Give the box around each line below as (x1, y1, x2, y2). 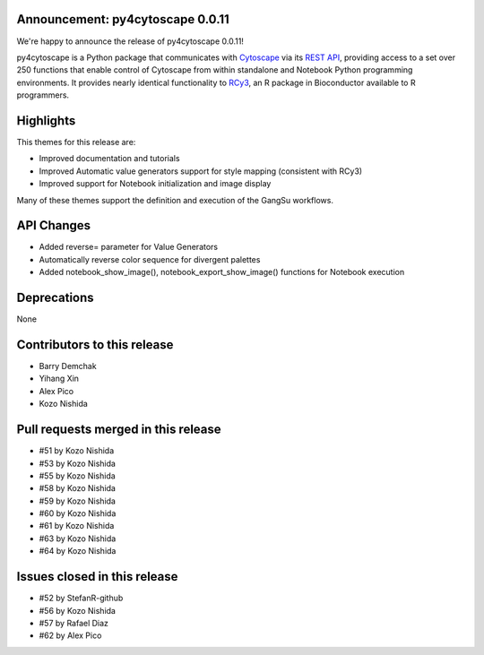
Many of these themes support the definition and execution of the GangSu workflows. (16, 194, 333, 205)
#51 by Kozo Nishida (39, 445, 115, 456)
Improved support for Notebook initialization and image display (39, 178, 272, 189)
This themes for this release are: (16, 136, 136, 147)
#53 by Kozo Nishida (39, 458, 117, 469)
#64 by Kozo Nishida (39, 546, 117, 556)
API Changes (16, 218, 91, 233)
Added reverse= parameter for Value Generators (39, 242, 219, 253)
